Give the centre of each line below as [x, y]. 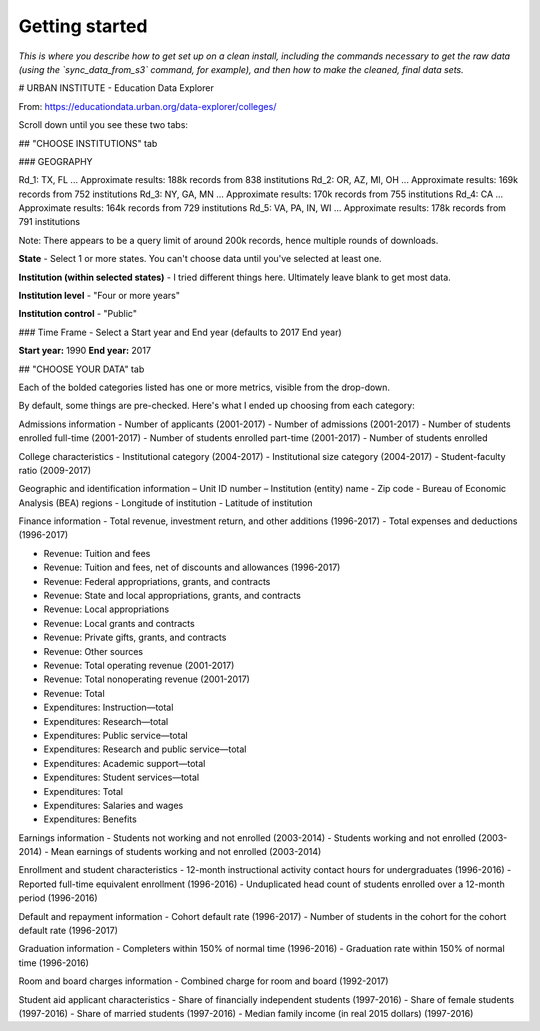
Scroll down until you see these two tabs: [103, 125]
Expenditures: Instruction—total [108, 707]
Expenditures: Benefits [90, 819]
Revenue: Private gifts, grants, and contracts [135, 637]
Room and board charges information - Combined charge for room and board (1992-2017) [203, 981]
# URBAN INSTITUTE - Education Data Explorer [116, 88]
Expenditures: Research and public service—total [145, 749]
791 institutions [49, 222]
